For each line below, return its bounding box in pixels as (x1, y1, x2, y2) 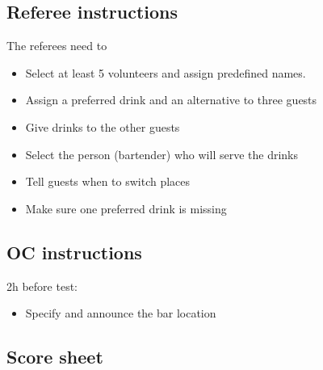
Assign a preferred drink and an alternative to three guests (25, 91, 317, 108)
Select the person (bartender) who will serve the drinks (25, 145, 298, 162)
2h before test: (6, 277, 78, 294)
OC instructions (6, 239, 142, 264)
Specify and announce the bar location (25, 305, 216, 322)
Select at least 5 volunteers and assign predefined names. (25, 64, 306, 81)
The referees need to (6, 37, 107, 54)
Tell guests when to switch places (25, 173, 191, 190)
